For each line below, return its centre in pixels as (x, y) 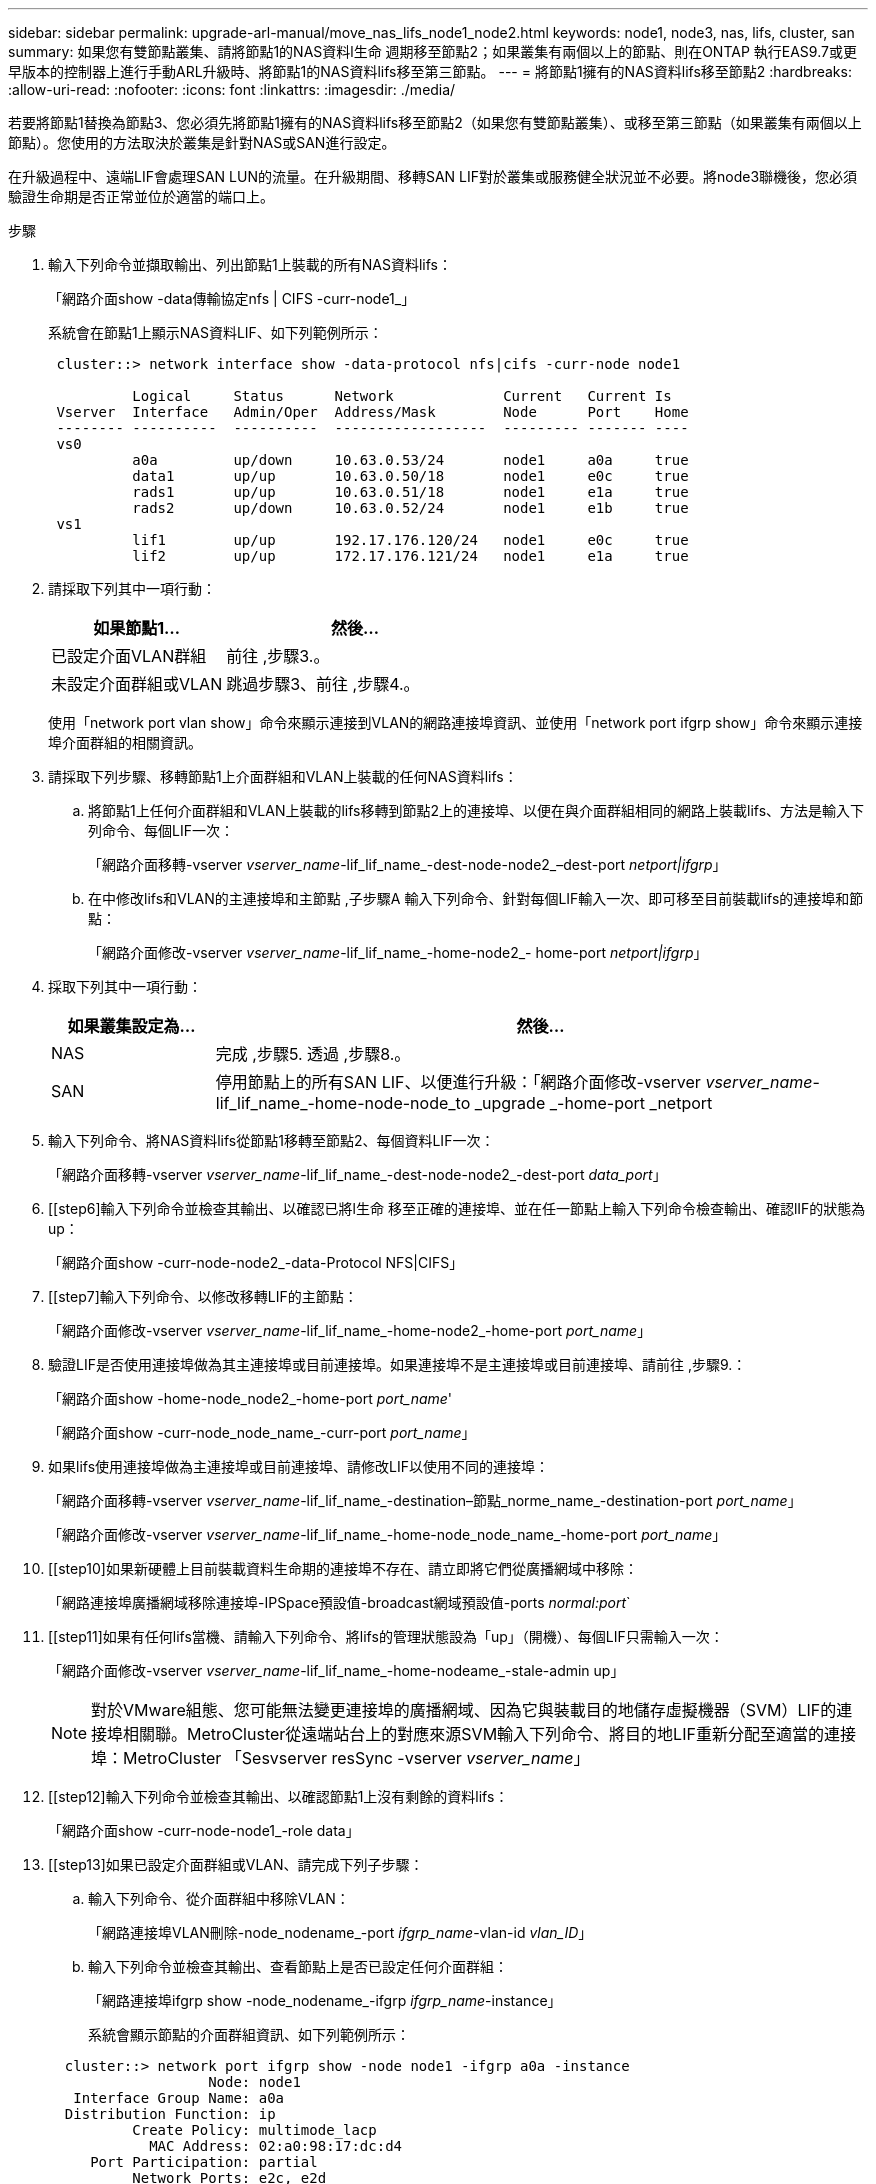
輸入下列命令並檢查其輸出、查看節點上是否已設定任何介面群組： (298, 1966)
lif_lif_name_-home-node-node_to (343, 1103)
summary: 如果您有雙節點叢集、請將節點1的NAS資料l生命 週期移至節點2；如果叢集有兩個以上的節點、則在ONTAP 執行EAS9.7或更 (432, 51)
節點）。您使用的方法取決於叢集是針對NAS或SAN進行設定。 (202, 142)
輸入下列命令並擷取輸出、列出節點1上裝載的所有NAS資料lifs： (250, 264)
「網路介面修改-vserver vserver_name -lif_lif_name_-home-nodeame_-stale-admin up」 (336, 1670)
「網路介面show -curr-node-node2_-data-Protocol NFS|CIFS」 (256, 1262)
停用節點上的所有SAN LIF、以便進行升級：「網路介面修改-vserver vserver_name (514, 1082)
